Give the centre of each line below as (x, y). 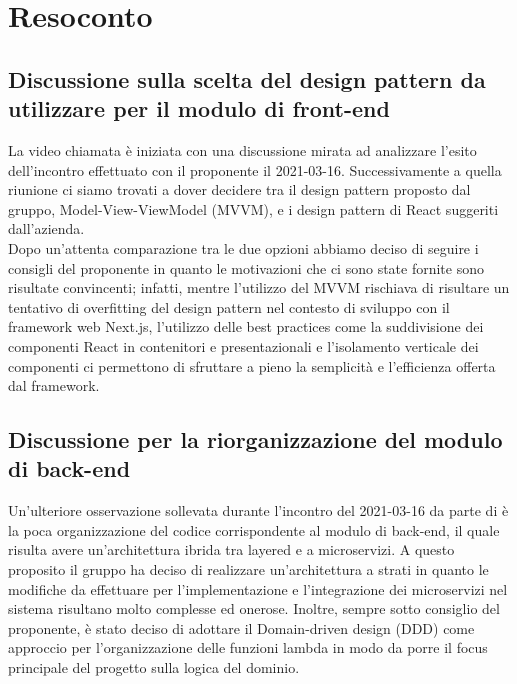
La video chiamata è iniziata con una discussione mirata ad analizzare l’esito (242, 149)
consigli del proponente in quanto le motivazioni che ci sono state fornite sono (246, 267)
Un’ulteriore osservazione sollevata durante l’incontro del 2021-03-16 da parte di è (258, 510)
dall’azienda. (46, 228)
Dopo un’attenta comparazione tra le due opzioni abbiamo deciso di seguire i (243, 247)
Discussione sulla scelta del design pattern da (247, 78)
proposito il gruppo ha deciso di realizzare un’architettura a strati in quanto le (248, 569)
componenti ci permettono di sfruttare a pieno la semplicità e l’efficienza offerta (252, 365)
